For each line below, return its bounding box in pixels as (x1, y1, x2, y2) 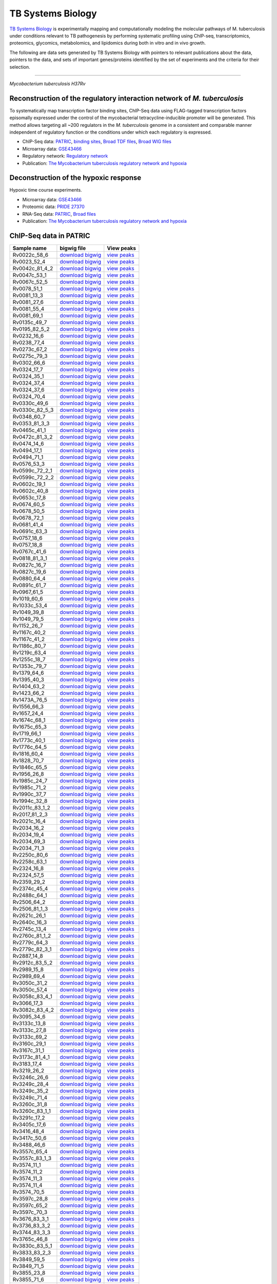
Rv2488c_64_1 (12, 892, 47, 899)
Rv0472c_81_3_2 (12, 433, 53, 440)
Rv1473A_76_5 (12, 696, 47, 703)
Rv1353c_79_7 (12, 663, 47, 670)
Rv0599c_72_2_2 (12, 474, 54, 481)
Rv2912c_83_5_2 (12, 959, 53, 966)
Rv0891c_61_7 (12, 581, 46, 589)
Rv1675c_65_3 (12, 723, 47, 730)
